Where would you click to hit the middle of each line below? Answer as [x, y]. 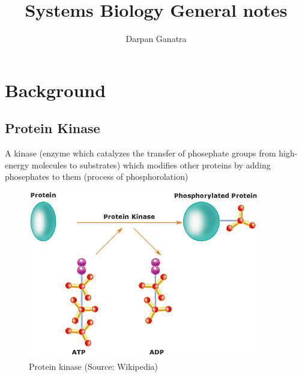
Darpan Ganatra [156, 39]
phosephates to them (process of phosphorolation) [97, 177]
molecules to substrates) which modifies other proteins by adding [151, 165]
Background [56, 90]
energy [17, 165]
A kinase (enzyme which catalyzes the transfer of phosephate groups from [140, 153]
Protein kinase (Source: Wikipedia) [94, 367]
